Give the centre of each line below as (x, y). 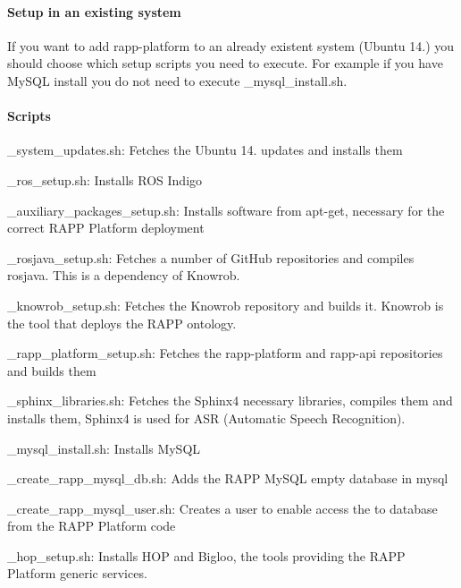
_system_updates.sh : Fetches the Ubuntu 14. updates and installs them (205, 150)
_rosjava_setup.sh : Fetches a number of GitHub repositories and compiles (211, 257)
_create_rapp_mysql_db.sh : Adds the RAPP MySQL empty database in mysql (228, 478)
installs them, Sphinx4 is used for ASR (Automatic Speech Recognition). (206, 418)
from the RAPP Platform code (92, 526)
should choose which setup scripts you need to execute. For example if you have (225, 63)
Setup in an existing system (94, 11)
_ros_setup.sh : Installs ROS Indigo (105, 179)
